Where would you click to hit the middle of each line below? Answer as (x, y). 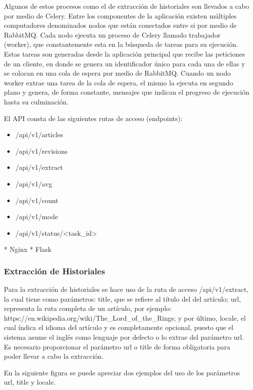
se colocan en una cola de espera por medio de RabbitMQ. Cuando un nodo (117, 73)
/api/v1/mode (37, 216)
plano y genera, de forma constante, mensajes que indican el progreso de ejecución (127, 92)
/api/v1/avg (34, 183)
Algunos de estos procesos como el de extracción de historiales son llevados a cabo (126, 6)
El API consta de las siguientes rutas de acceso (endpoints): (93, 118)
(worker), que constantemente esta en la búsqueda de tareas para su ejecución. (121, 44)
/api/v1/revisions (41, 151)
